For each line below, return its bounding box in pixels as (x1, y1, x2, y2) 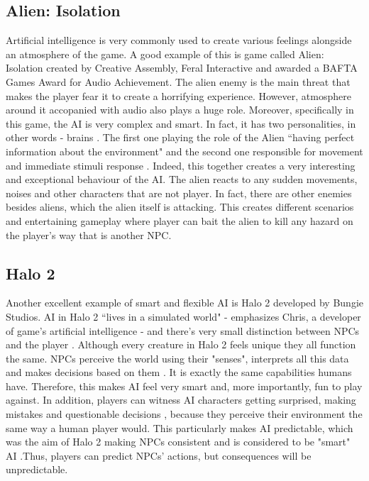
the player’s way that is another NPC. (6, 227, 172, 242)
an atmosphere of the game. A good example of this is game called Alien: (6, 46, 324, 61)
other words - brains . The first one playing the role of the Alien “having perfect (6, 130, 355, 145)
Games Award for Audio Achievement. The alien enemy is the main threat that (6, 74, 351, 89)
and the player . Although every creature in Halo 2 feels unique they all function (6, 337, 356, 352)
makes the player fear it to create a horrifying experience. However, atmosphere (6, 88, 351, 103)
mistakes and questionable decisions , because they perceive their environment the (6, 407, 363, 421)
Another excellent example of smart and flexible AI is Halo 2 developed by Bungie (6, 295, 364, 310)
